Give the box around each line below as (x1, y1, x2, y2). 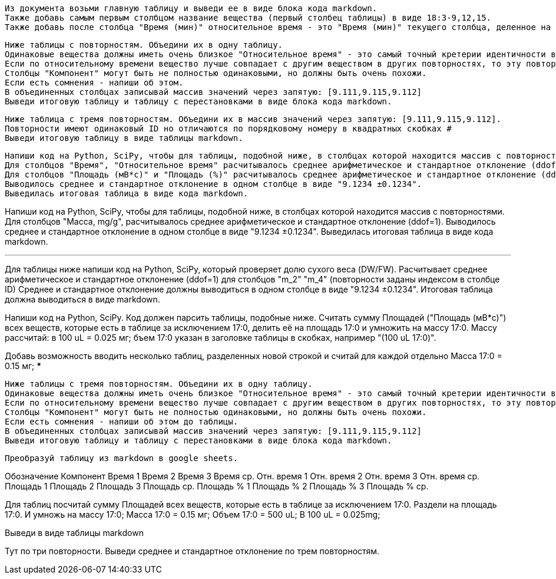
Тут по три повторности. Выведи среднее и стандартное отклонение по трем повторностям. (5, 546, 380, 556)
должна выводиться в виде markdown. (5, 294, 160, 304)
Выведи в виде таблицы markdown (5, 528, 144, 538)
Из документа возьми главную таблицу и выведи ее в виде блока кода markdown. (5, 4, 378, 13)
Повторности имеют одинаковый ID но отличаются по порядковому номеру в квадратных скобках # (5, 124, 452, 133)
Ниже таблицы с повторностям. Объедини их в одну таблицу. (5, 40, 283, 50)
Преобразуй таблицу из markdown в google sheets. (5, 453, 239, 463)
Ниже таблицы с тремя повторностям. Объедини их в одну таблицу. (5, 379, 313, 389)
